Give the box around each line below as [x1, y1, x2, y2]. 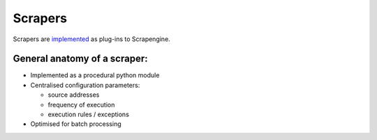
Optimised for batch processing [30, 120, 121, 128]
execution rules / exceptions [47, 110, 129, 118]
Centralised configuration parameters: [30, 81, 140, 89]
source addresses [47, 91, 100, 99]
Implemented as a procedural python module [30, 71, 160, 79]
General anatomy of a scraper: [13, 53, 148, 65]
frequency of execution [47, 100, 115, 109]
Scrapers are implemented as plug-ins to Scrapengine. [13, 35, 170, 43]
